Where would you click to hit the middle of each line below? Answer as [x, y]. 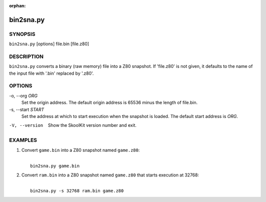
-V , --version [26, 126]
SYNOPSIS [22, 34]
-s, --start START [27, 109]
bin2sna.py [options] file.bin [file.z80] [49, 44]
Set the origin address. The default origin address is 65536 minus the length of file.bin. [110, 103]
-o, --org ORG [23, 95]
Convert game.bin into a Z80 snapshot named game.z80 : [81, 150]
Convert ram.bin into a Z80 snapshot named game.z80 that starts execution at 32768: [110, 175]
